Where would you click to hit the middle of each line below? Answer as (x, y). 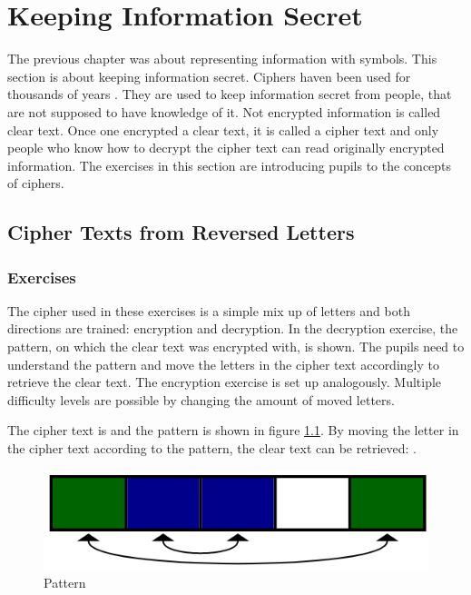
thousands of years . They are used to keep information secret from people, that (230, 94)
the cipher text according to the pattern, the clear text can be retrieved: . (212, 448)
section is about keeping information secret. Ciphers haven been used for (209, 76)
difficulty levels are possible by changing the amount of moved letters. (201, 399)
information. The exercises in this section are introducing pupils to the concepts (230, 165)
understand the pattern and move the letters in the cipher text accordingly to (223, 364)
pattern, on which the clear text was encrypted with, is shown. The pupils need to (236, 347)
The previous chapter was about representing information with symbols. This (222, 59)
